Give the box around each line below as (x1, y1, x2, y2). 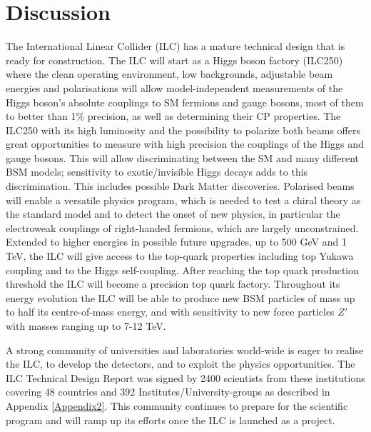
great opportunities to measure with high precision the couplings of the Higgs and (6, 136, 364, 151)
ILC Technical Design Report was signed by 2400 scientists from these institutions (6, 370, 365, 385)
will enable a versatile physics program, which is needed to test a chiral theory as (6, 192, 361, 207)
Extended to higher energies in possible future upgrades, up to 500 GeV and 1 (6, 234, 347, 249)
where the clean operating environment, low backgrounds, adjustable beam (6, 66, 333, 81)
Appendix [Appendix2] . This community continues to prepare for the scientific (6, 398, 348, 413)
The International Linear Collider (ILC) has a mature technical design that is (6, 39, 345, 54)
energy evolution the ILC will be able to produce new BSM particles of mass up (6, 290, 355, 305)
